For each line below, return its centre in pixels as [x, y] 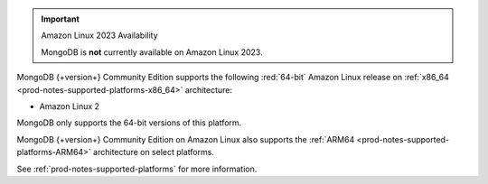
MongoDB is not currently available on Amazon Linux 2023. [152, 52]
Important [61, 19]
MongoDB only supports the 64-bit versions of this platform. [129, 123]
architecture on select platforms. [154, 152]
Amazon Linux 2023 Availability [99, 35]
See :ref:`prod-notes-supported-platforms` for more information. [137, 169]
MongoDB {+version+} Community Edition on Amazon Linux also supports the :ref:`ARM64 [186, 139]
